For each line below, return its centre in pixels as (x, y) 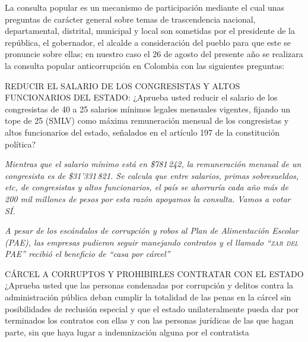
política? (20, 144)
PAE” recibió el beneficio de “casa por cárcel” (88, 254)
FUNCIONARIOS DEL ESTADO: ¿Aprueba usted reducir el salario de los (141, 97)
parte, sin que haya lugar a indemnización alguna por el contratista (127, 332)
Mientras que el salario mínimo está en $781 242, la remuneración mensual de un (153, 164)
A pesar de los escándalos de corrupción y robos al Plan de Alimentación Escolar (152, 230)
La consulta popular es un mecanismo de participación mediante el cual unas (145, 7)
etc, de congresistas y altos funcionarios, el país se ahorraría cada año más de (147, 187)
